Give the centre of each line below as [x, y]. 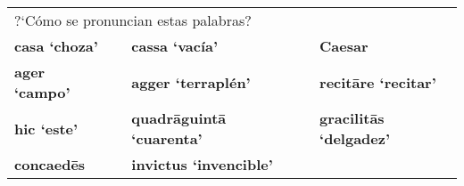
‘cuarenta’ [167, 138]
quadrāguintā [179, 118]
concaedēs [50, 164]
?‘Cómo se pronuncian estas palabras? [133, 20]
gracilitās [352, 118]
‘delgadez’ [355, 138]
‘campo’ [42, 92]
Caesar [344, 46]
